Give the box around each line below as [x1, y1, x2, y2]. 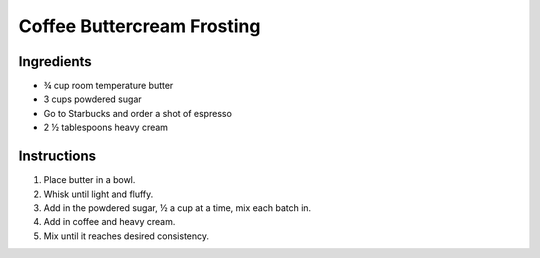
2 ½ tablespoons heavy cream [43, 121, 169, 134]
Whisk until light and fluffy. [43, 188, 154, 200]
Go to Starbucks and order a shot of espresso [43, 107, 232, 119]
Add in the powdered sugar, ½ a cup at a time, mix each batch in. [43, 201, 312, 214]
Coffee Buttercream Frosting [18, 15, 261, 37]
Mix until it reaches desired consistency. [43, 230, 210, 242]
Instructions [18, 148, 97, 165]
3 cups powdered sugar [43, 93, 142, 105]
